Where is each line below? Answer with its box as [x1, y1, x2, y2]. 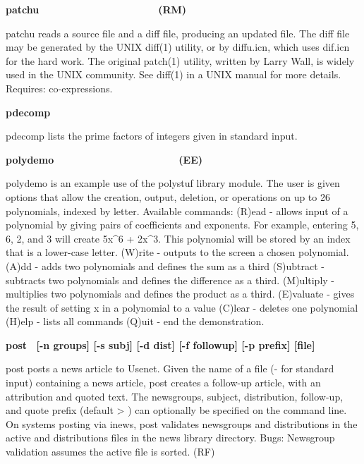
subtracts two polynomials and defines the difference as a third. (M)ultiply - [6, 272, 335, 287]
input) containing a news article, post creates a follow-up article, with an [6, 375, 321, 390]
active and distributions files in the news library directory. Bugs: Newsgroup [6, 430, 335, 445]
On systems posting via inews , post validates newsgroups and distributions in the [6, 416, 358, 431]
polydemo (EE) [6, 152, 202, 166]
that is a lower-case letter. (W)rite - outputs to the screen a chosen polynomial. [6, 245, 349, 260]
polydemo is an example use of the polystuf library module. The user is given [6, 176, 340, 190]
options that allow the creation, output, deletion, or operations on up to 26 [6, 189, 330, 204]
